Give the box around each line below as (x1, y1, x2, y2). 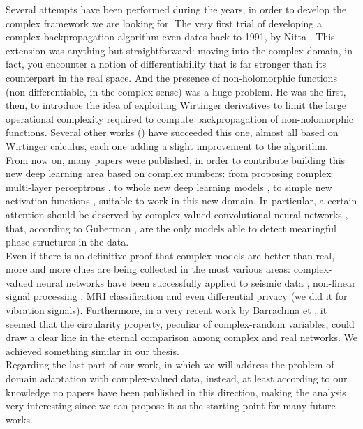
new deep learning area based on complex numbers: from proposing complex (6, 166, 332, 181)
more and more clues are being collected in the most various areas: (6, 262, 291, 276)
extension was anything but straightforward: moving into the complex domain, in (6, 43, 353, 57)
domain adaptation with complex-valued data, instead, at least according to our (6, 371, 348, 386)
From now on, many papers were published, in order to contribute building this (6, 152, 346, 167)
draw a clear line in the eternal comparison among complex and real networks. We (6, 330, 357, 345)
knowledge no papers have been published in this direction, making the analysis (6, 384, 346, 399)
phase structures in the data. (6, 234, 129, 249)
